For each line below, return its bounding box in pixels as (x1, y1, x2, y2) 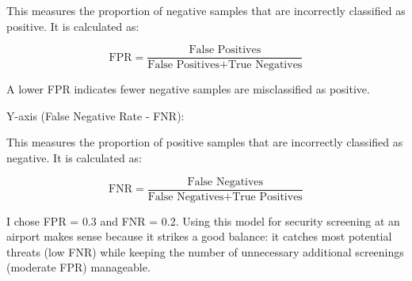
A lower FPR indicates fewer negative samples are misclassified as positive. (6, 81, 370, 97)
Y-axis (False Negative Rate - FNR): (6, 107, 185, 123)
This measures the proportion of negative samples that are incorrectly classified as (6, 2, 406, 18)
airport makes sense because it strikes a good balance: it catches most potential (6, 228, 392, 245)
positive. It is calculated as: (6, 17, 139, 34)
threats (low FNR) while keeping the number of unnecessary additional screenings (6, 243, 404, 260)
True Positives (232, 191, 303, 203)
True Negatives (227, 59, 303, 71)
